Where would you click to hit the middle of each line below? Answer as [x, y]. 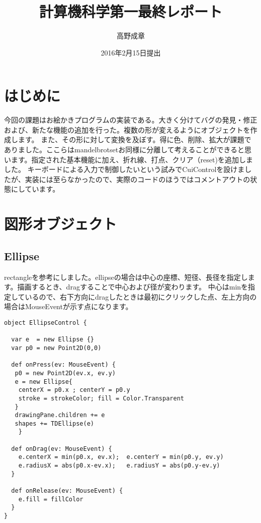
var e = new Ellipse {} [53, 340]
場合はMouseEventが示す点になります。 [68, 306]
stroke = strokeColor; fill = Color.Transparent [101, 398]
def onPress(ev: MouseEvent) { [63, 365]
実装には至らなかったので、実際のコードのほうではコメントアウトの [138, 179]
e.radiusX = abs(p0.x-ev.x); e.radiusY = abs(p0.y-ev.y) [119, 466]
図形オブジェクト [61, 224]
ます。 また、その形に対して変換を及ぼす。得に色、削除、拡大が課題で [135, 139]
